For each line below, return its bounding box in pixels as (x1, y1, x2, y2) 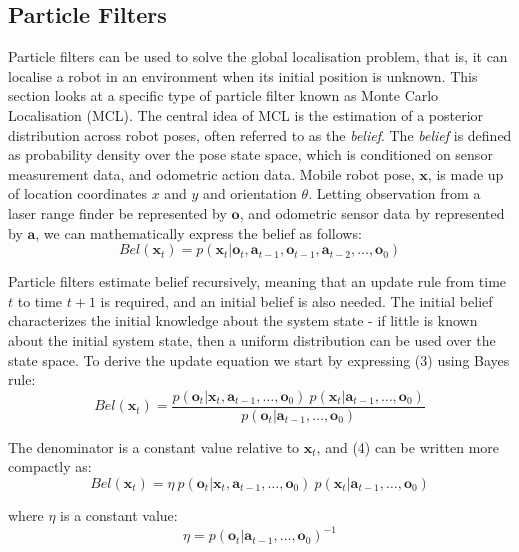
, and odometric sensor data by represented (239, 202, 505, 223)
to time (17, 290, 63, 311)
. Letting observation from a (308, 183, 481, 204)
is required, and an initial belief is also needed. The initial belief (100, 290, 493, 311)
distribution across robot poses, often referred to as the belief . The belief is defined (8, 124, 512, 145)
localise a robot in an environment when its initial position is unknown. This (8, 65, 478, 86)
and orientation (203, 183, 297, 204)
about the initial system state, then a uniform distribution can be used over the (8, 329, 496, 350)
